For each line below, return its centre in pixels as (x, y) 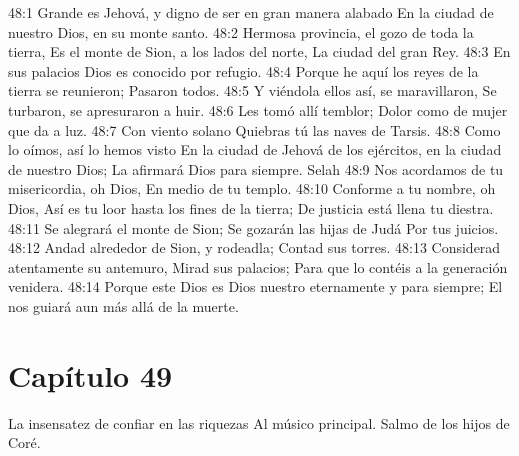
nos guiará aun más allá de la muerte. (123, 305)
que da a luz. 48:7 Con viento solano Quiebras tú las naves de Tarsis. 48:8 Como (254, 129)
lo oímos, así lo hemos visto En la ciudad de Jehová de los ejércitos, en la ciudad (255, 149)
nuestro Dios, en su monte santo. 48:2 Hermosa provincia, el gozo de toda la (241, 31)
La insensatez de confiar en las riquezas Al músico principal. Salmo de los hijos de (259, 422)
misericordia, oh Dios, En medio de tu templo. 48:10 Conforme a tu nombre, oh (252, 188)
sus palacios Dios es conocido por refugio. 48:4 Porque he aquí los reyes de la (243, 70)
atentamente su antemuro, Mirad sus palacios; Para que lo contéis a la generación (258, 266)
